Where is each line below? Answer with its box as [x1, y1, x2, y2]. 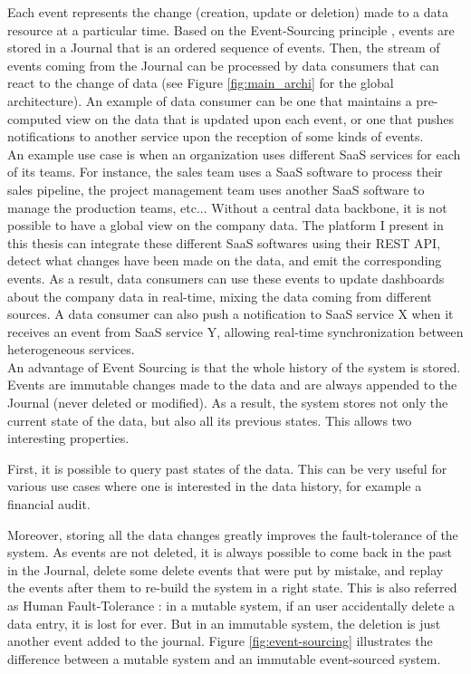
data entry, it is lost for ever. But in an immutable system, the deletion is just [7, 613, 441, 632]
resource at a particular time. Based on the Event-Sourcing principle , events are [7, 20, 455, 39]
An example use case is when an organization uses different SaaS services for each [7, 144, 461, 163]
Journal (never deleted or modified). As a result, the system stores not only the [7, 393, 448, 412]
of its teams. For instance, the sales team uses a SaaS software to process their [7, 162, 443, 181]
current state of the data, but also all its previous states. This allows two [7, 410, 412, 429]
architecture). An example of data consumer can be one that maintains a [7, 91, 412, 110]
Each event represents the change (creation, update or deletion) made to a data [7, 3, 448, 21]
